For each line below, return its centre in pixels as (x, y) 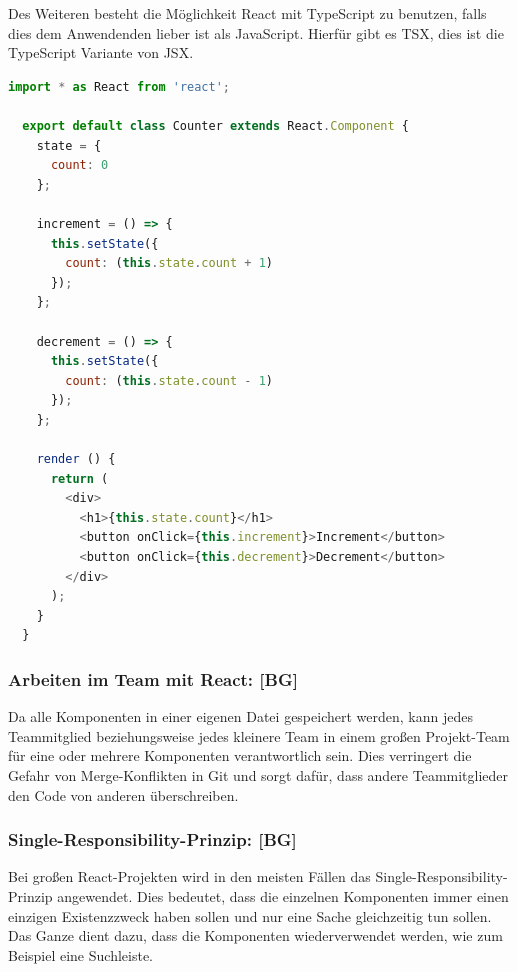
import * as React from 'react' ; (119, 86)
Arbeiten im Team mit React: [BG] (153, 678)
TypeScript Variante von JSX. (101, 52)
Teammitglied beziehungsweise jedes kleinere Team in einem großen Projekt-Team (259, 735)
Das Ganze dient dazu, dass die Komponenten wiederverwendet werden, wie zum (255, 935)
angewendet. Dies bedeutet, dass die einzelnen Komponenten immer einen (283, 896)
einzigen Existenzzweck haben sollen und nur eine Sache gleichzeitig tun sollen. (250, 915)
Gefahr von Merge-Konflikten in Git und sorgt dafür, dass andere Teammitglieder (258, 775)
